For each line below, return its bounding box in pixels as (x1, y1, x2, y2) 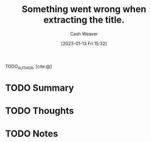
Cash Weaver (70, 31, 98, 37)
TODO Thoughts (5, 105, 74, 116)
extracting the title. (43, 14, 125, 26)
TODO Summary (5, 82, 74, 93)
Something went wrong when (21, 4, 146, 15)
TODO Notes (5, 128, 58, 139)
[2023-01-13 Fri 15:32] (60, 40, 107, 46)
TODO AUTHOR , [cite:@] (5, 63, 52, 71)
